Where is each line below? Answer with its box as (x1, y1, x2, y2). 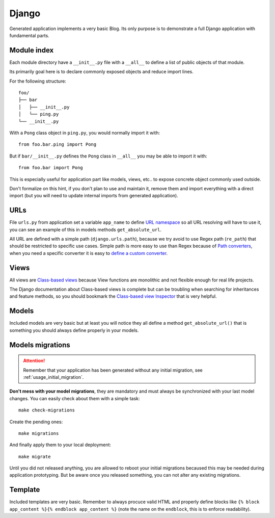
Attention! (23, 357, 45, 364)
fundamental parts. (9, 32, 49, 38)
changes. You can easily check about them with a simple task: (9, 395, 140, 401)
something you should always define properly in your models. (9, 327, 139, 333)
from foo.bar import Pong (18, 165, 84, 171)
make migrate (18, 454, 51, 459)
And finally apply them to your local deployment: (9, 442, 112, 448)
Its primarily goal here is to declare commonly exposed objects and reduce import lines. (9, 69, 194, 75)
